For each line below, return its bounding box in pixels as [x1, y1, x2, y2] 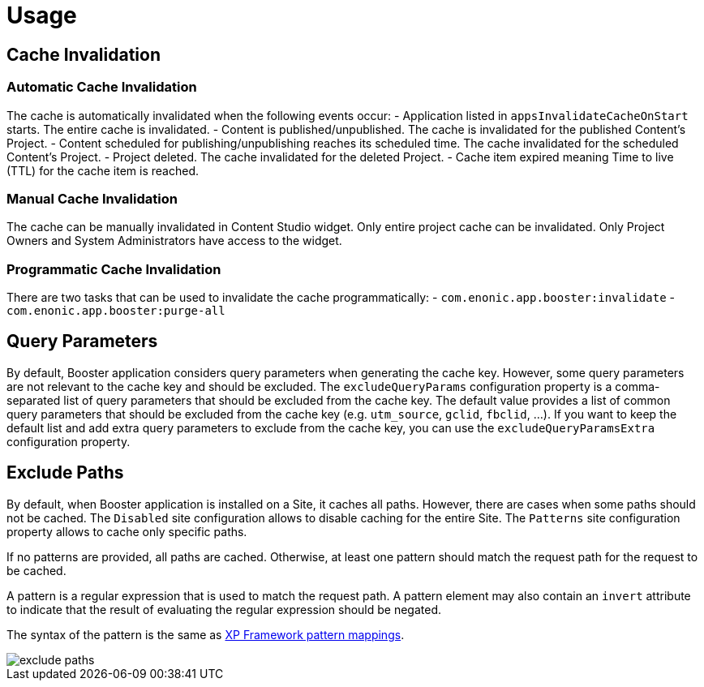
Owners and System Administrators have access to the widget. [6, 234, 342, 248]
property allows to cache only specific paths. [6, 524, 247, 539]
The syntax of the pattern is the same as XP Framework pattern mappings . [6, 627, 405, 642]
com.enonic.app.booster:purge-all [6, 304, 225, 318]
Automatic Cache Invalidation [6, 79, 197, 96]
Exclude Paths [6, 462, 124, 483]
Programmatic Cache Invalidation [6, 260, 221, 277]
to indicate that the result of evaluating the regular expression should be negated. [6, 602, 441, 616]
